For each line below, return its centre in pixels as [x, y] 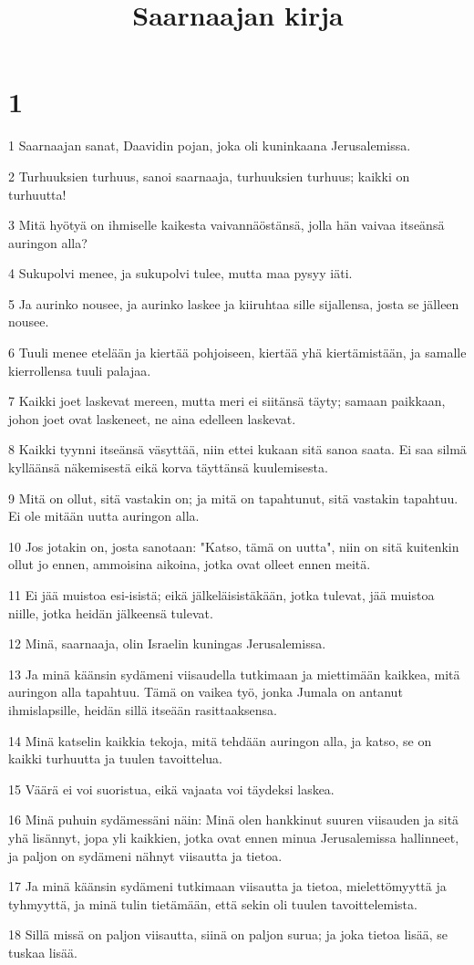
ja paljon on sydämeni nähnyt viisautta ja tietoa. [145, 855]
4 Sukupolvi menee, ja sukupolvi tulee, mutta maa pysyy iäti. [180, 273]
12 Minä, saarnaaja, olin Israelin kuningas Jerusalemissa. [167, 643]
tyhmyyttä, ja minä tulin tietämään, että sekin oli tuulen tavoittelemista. [213, 903]
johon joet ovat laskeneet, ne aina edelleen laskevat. [152, 418]
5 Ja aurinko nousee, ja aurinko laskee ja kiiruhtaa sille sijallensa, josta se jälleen [234, 303]
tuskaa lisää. [43, 952]
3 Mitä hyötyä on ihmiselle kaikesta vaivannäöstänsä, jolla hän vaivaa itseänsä [227, 225]
